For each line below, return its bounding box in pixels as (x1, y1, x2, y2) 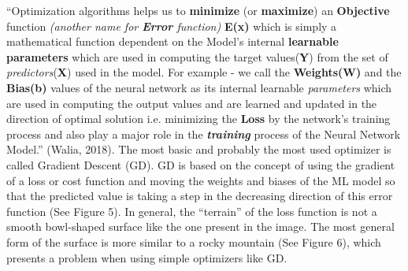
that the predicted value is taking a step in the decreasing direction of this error (6, 187, 393, 204)
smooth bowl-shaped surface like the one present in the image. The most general (6, 218, 395, 235)
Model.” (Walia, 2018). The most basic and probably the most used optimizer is (6, 141, 391, 158)
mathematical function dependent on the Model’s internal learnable (6, 33, 339, 50)
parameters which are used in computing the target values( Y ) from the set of (6, 48, 388, 65)
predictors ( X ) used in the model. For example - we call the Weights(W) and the (6, 64, 402, 80)
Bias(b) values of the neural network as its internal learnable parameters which (6, 79, 392, 95)
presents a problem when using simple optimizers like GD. (6, 249, 287, 265)
